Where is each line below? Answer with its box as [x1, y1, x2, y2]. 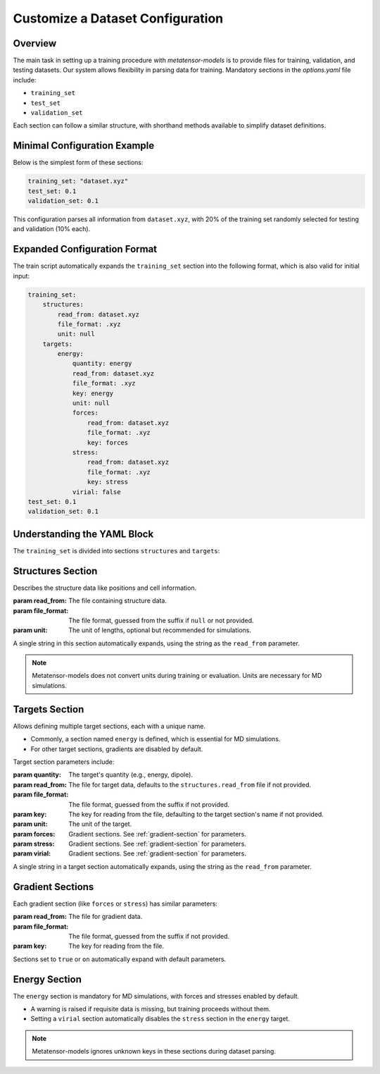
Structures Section [13, 564, 98, 577]
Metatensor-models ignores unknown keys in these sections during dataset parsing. [32, 1047, 276, 1056]
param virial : [13, 849, 51, 858]
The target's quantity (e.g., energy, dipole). [68, 770, 194, 779]
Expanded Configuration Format [13, 243, 158, 255]
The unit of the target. [68, 820, 132, 828]
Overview [13, 37, 57, 49]
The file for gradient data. [68, 913, 143, 921]
